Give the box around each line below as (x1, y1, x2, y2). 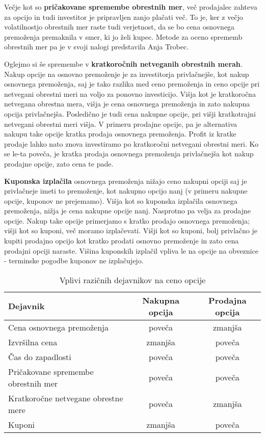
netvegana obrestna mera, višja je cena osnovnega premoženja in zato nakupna (4, 98, 250, 109)
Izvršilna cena (8, 336, 58, 348)
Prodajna (208, 294, 247, 306)
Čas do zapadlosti (8, 350, 71, 363)
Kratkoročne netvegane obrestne (8, 392, 123, 404)
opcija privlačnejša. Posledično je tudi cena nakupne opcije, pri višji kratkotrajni (4, 108, 256, 119)
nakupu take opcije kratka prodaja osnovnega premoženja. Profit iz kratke (4, 128, 236, 139)
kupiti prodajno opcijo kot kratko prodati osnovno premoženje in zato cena (4, 235, 239, 246)
